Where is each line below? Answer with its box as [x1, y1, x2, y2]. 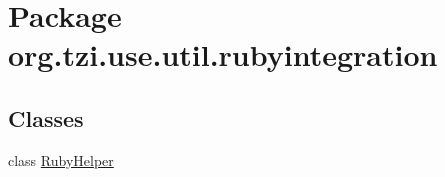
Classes [8, 102, 84, 133]
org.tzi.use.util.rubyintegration [8, 34, 438, 75]
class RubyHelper [8, 149, 114, 170]
